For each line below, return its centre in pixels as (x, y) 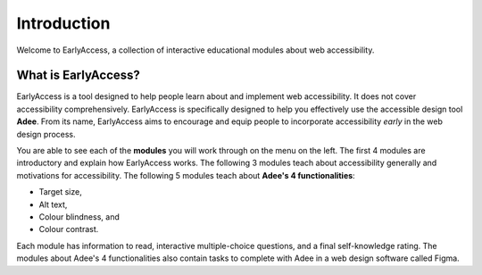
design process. (46, 134)
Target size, (60, 192)
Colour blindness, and (79, 217)
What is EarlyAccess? (78, 75)
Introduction (63, 23)
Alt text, (53, 204)
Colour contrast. (69, 229)
